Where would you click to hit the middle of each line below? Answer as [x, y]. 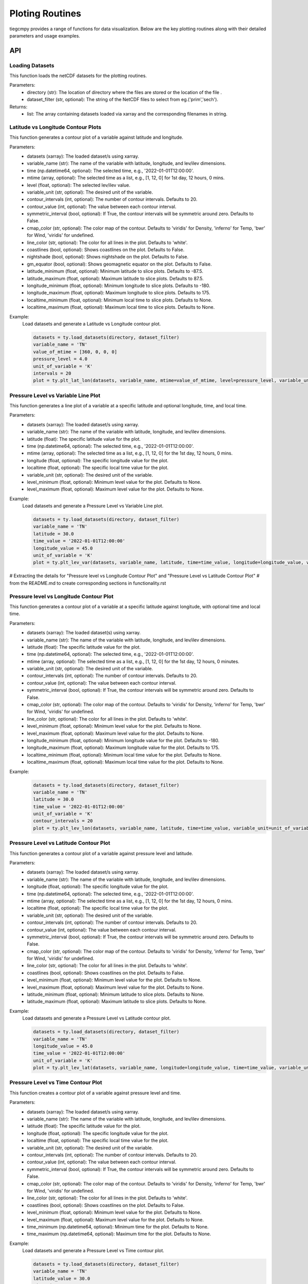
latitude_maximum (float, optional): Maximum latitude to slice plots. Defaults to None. [117, 1002]
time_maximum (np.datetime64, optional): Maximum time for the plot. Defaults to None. [119, 1234]
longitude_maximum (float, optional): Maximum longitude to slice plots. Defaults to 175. [119, 293]
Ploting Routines [45, 13]
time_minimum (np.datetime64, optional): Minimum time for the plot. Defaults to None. [118, 1226]
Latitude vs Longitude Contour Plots [55, 127]
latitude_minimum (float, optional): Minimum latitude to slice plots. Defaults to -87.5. [115, 271]
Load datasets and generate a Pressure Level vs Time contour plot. [93, 1251]
